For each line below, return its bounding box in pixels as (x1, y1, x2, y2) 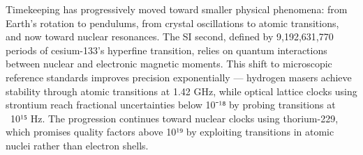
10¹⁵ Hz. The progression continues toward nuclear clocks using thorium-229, (10, 111, 339, 125)
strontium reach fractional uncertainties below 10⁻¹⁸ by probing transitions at (6, 97, 336, 112)
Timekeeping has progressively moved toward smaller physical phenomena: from (6, 2, 348, 16)
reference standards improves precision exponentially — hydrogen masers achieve (6, 70, 352, 84)
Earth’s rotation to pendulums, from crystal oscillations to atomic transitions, (6, 15, 339, 30)
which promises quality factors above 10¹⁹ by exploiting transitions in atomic (6, 124, 334, 139)
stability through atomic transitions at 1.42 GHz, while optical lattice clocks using (6, 83, 357, 98)
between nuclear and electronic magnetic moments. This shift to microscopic (6, 56, 332, 71)
